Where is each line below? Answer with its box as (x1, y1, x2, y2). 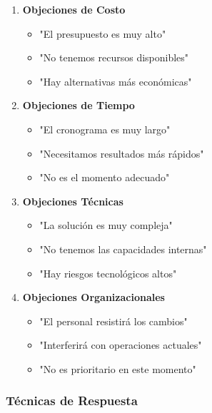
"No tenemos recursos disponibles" (39, 50, 189, 65)
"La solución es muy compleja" (39, 218, 173, 233)
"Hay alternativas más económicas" (39, 73, 192, 88)
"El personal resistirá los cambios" (39, 313, 188, 328)
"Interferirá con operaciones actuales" (39, 337, 202, 352)
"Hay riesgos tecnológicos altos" (39, 265, 177, 280)
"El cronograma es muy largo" (39, 121, 171, 136)
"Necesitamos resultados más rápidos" (39, 146, 204, 160)
